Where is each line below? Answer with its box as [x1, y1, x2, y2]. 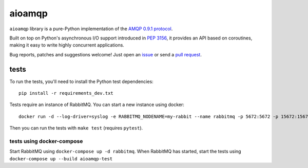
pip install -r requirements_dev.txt [18, 90, 114, 96]
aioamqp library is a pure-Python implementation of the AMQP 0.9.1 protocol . [9, 26, 173, 32]
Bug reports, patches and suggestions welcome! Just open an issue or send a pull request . [9, 51, 202, 57]
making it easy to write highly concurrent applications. [9, 42, 124, 48]
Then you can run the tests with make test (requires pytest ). [9, 125, 143, 131]
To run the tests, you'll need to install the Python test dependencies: [9, 78, 153, 85]
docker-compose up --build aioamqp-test [9, 156, 113, 161]
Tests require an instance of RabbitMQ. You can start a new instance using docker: [9, 101, 185, 108]
